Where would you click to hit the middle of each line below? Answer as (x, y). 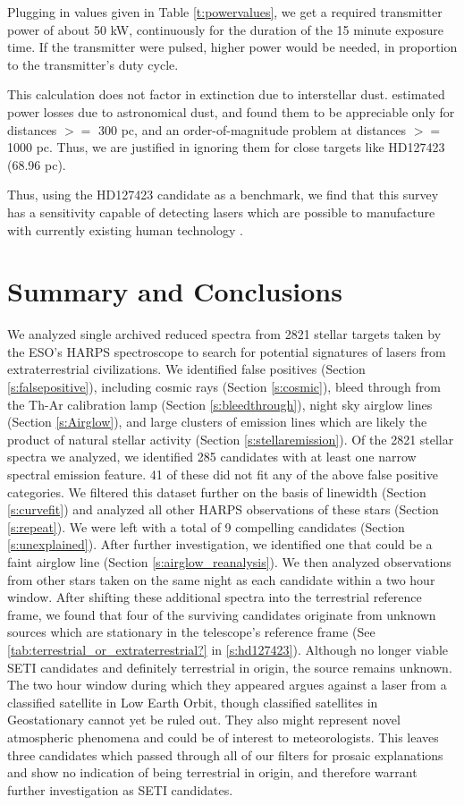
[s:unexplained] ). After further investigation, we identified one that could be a (220, 544)
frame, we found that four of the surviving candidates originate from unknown (222, 614)
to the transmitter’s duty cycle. (93, 64)
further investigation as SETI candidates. (120, 789)
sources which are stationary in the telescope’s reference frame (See (191, 632)
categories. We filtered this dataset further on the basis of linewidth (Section (217, 491)
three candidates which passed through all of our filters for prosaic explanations (225, 754)
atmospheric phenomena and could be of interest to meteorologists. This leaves (223, 737)
